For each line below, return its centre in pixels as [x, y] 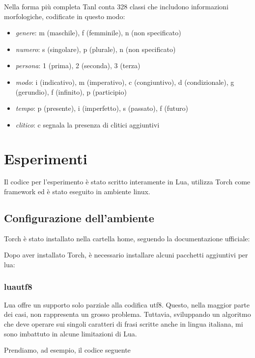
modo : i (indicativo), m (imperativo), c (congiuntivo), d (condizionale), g [125, 82]
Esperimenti [46, 158]
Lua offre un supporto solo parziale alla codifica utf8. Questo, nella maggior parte [127, 304]
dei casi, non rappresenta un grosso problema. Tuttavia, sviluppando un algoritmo [127, 314]
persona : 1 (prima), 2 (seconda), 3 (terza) [78, 65]
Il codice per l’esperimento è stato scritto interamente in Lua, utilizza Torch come [127, 182]
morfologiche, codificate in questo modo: [65, 16]
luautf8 [18, 286]
